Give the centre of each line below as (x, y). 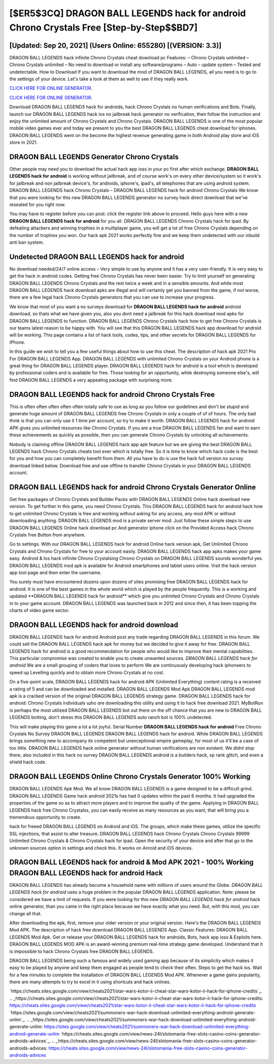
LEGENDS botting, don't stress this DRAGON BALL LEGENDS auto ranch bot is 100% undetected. (111, 717)
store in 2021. (24, 143)
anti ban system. (27, 242)
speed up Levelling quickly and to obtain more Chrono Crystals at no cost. (87, 672)
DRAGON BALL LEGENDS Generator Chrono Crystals (94, 157)
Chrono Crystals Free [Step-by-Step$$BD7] (104, 27)
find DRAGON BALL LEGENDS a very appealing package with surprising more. (91, 380)
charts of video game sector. (39, 610)
